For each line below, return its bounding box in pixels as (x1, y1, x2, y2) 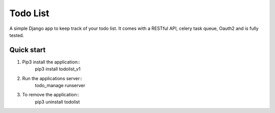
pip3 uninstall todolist (35, 99, 80, 105)
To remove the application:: (22, 92, 79, 98)
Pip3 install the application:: (22, 59, 80, 65)
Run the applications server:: (22, 75, 82, 81)
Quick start (9, 46, 46, 54)
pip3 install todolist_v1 (35, 66, 81, 72)
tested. (9, 32, 24, 38)
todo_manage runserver (35, 83, 86, 89)
